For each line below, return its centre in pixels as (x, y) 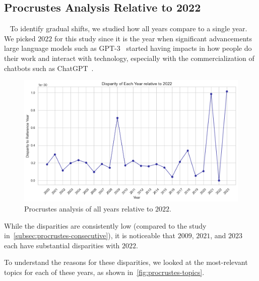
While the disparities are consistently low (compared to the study (105, 225)
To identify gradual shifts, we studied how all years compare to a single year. (128, 28)
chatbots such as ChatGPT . (49, 68)
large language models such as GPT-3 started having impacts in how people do (128, 48)
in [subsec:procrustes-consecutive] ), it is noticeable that (90, 235)
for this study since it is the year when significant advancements (153, 38)
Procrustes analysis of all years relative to (89, 209)
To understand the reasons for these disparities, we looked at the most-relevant (126, 262)
